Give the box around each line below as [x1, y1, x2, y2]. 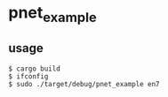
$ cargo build [8, 64, 61, 73]
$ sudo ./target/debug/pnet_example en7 [8, 79, 161, 88]
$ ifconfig [8, 71, 49, 81]
